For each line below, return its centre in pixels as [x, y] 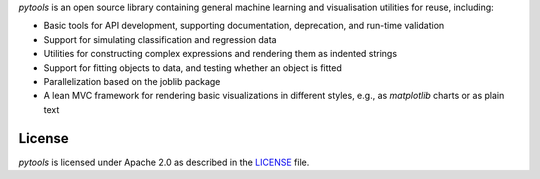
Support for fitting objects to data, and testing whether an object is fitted [192, 67]
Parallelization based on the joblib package [132, 81]
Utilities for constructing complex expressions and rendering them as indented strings [220, 54]
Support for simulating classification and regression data [160, 39]
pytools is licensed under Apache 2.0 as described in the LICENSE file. [164, 162]
